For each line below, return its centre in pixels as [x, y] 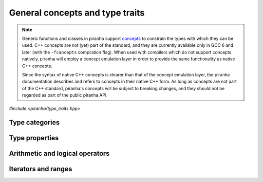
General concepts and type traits [77, 13]
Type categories [34, 122]
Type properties [34, 138]
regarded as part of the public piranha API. [65, 95]
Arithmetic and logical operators [59, 154]
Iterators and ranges [41, 169]
